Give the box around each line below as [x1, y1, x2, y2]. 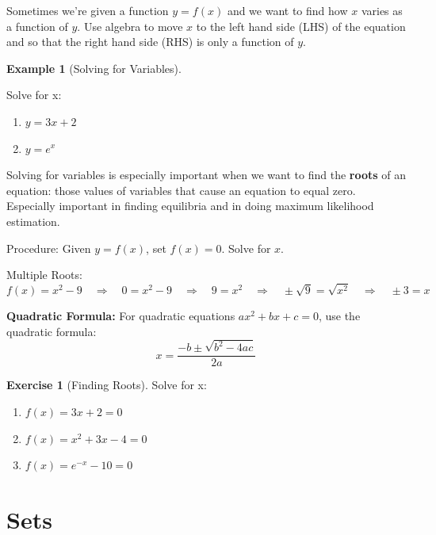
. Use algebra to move [77, 17, 183, 34]
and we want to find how [227, 2, 348, 18]
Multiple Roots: [6, 266, 82, 283]
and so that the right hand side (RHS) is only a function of [6, 33, 294, 50]
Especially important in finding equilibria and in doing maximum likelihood [6, 197, 374, 214]
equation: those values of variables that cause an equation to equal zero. [6, 182, 356, 198]
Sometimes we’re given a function [6, 2, 169, 18]
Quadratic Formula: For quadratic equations [6, 307, 235, 323]
